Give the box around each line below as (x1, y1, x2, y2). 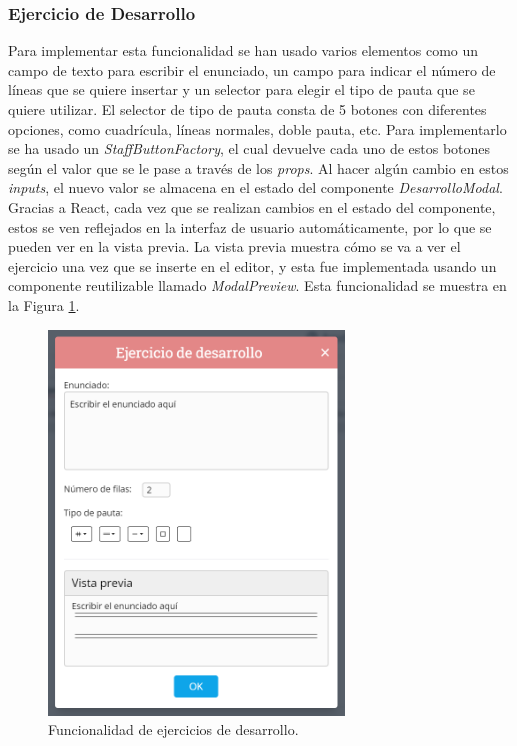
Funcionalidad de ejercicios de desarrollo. (48, 719, 299, 740)
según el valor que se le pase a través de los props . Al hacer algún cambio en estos (8, 157, 509, 178)
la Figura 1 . (8, 294, 80, 315)
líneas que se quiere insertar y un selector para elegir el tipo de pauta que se (8, 79, 475, 100)
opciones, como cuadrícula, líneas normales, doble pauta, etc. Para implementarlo (8, 118, 507, 139)
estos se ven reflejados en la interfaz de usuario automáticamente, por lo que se (8, 216, 492, 237)
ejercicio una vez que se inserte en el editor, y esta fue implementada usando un (8, 255, 497, 276)
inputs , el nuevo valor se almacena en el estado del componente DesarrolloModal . (8, 177, 503, 198)
